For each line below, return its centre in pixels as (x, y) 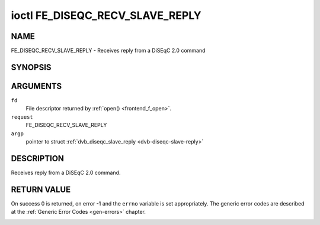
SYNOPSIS (31, 67)
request (22, 117)
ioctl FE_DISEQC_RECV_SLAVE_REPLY (106, 15)
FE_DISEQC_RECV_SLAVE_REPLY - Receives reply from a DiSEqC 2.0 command (108, 51)
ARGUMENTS (36, 86)
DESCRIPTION (38, 159)
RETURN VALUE (41, 189)
